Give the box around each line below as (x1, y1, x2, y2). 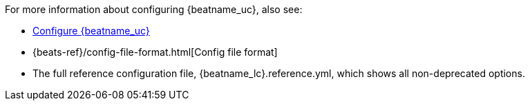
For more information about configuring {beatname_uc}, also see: (5, 3, 303, 15)
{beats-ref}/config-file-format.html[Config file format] (32, 46, 278, 58)
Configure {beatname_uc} (32, 25, 150, 36)
